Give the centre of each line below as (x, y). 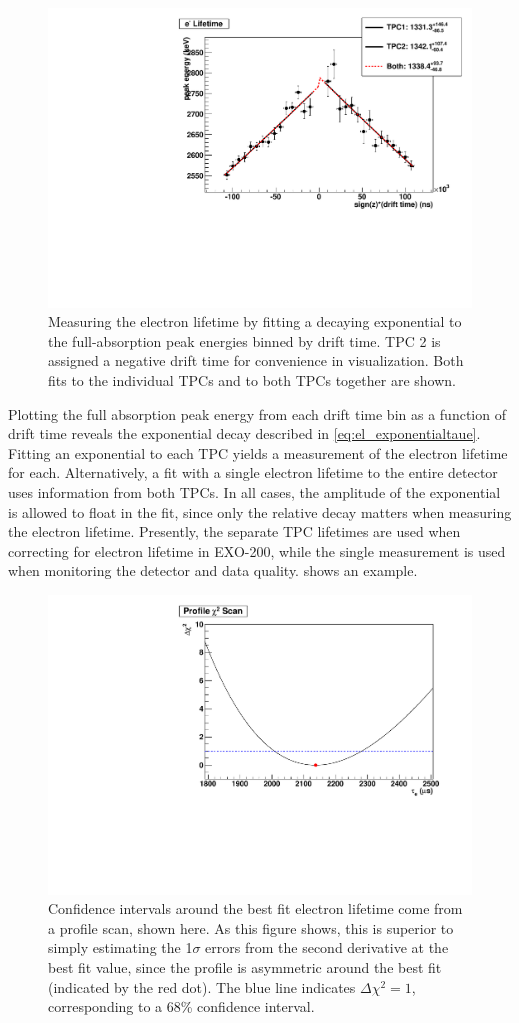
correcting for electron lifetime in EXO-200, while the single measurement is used (257, 550)
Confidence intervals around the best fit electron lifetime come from (255, 908)
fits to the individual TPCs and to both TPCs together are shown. (252, 380)
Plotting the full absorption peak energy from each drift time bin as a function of (257, 413)
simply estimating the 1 (120, 947)
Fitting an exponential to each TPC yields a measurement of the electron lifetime (258, 452)
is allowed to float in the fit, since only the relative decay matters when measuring (260, 511)
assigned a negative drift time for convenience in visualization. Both (256, 360)
